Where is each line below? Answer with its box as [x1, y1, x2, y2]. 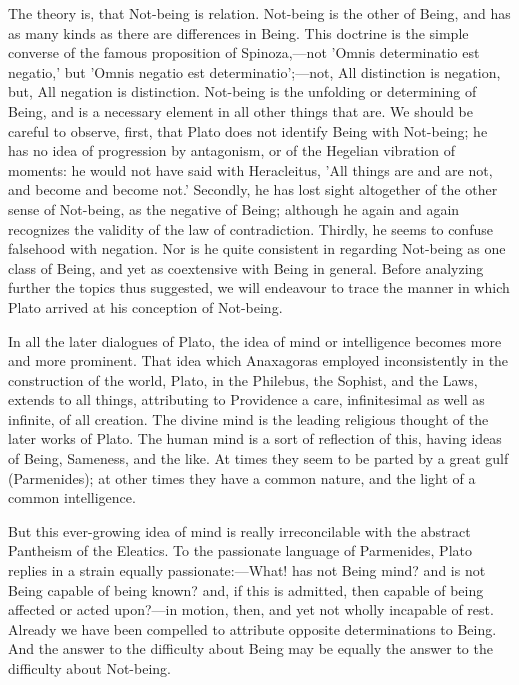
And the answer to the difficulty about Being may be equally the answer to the [8, 638, 493, 659]
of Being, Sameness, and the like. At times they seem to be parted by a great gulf [8, 448, 509, 469]
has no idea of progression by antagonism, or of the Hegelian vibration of [8, 140, 455, 161]
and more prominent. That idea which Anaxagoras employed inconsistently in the [8, 350, 509, 371]
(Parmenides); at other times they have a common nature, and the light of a [8, 467, 476, 488]
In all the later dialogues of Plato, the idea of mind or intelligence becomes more [8, 330, 502, 351]
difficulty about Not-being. [8, 658, 171, 678]
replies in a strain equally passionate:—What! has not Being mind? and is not [8, 560, 486, 581]
